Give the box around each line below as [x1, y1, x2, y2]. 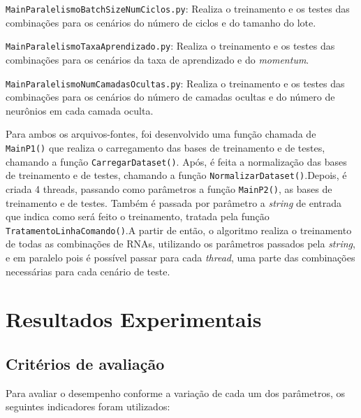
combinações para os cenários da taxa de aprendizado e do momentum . [6, 52, 309, 66]
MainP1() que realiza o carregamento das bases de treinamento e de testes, [6, 140, 325, 154]
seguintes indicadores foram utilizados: [6, 399, 170, 414]
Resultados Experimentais [6, 305, 262, 333]
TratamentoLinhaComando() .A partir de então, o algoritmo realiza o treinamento [6, 222, 352, 237]
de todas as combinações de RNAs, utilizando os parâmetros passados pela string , [6, 236, 355, 251]
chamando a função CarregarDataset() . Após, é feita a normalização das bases [6, 154, 347, 168]
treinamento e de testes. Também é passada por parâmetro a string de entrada [6, 195, 342, 210]
